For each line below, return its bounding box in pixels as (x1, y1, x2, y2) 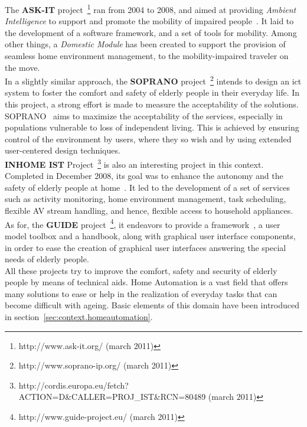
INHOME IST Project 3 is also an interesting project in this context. (5, 157, 264, 170)
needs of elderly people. (5, 253, 89, 265)
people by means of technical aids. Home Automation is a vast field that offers (5, 276, 288, 288)
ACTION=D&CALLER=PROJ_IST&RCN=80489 (18, 390, 206, 403)
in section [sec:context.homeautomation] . (5, 311, 153, 323)
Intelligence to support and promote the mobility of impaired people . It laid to (5, 15, 294, 27)
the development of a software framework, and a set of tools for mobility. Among (5, 26, 297, 38)
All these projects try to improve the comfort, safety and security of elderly (5, 264, 277, 276)
